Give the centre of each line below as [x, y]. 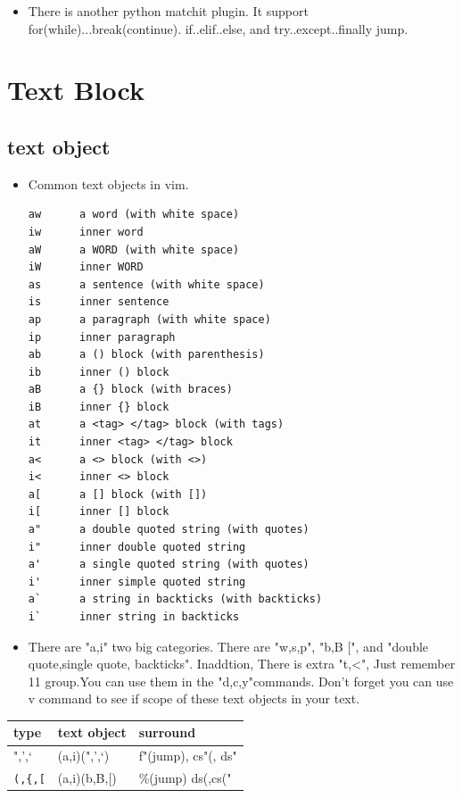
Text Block [76, 90]
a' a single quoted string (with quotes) [169, 565]
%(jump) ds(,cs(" [185, 778]
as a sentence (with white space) [146, 284]
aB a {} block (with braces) [130, 390]
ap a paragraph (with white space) [149, 319]
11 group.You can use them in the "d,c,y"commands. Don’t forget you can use [241, 681]
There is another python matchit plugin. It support [168, 11]
